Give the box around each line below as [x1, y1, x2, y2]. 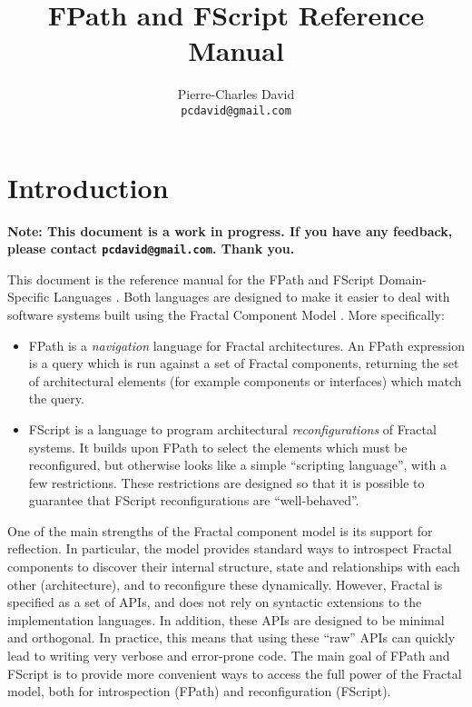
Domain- [379, 269, 427, 288]
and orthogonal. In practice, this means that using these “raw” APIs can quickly [7, 628, 456, 647]
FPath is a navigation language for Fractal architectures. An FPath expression [28, 335, 465, 354]
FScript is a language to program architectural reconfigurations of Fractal [28, 419, 437, 438]
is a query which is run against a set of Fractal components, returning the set [28, 353, 459, 373]
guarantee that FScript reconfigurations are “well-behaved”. [28, 491, 359, 510]
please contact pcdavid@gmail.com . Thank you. [7, 239, 295, 258]
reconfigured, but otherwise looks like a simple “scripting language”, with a [28, 455, 447, 474]
